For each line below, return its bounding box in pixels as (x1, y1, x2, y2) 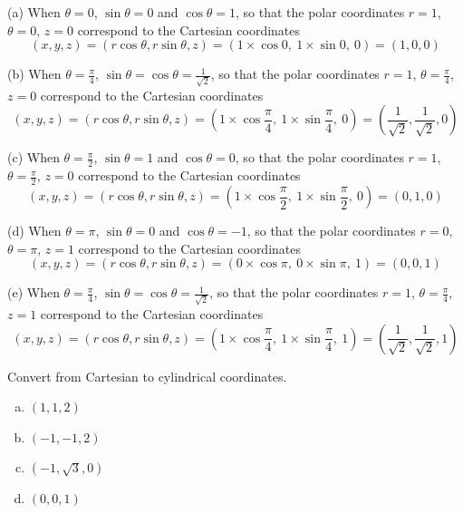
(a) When (7, 3, 61, 21)
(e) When (7, 283, 60, 302)
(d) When (7, 221, 62, 240)
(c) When (7, 148, 60, 167)
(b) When (7, 64, 62, 83)
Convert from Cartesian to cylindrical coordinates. (7, 366, 287, 385)
